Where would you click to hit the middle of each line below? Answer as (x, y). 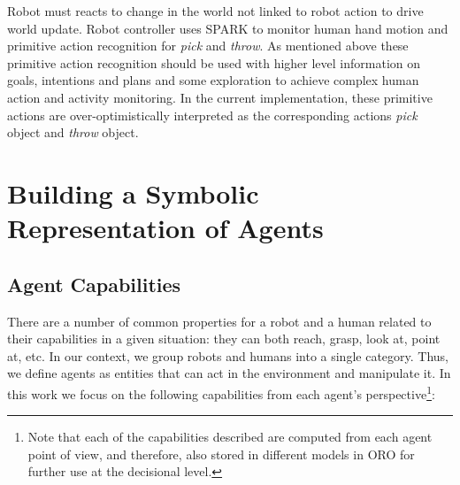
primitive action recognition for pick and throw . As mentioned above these (208, 46)
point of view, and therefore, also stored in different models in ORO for (221, 454)
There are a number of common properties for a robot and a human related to (219, 321)
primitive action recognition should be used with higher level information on (214, 62)
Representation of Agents (165, 228)
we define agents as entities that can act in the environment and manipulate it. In (229, 373)
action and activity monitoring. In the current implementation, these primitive (220, 97)
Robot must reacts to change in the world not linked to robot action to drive (215, 11)
